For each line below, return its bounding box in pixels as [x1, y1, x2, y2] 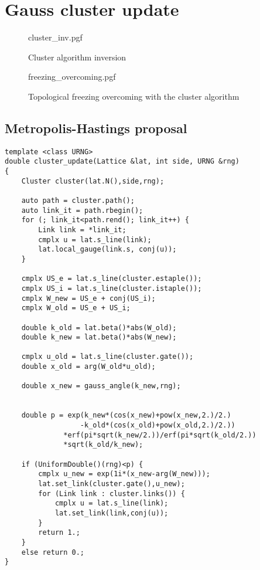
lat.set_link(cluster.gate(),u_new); [38, 480, 185, 488]
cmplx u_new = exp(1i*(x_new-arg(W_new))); [38, 470, 210, 479]
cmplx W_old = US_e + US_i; [21, 304, 131, 313]
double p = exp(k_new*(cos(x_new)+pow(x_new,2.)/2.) [21, 411, 231, 420]
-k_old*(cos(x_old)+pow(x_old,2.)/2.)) [80, 421, 235, 430]
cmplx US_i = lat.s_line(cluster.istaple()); [21, 284, 202, 293]
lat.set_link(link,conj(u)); [54, 508, 169, 517]
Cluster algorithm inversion [28, 50, 126, 63]
